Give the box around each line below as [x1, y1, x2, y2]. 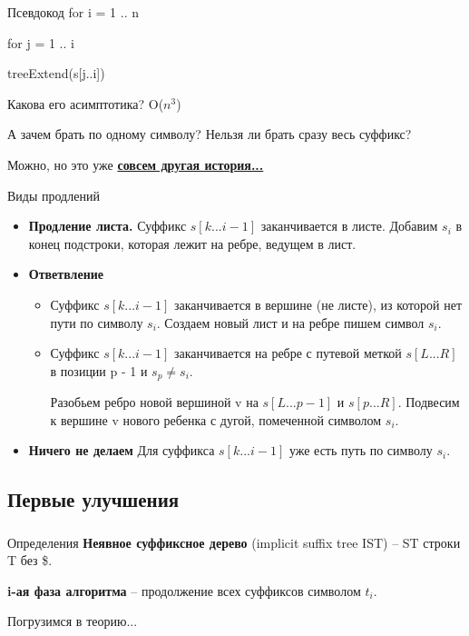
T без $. [7, 551, 53, 570]
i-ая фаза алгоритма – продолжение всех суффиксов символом [7, 581, 361, 600]
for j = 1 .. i [7, 33, 74, 52]
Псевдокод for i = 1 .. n [7, 3, 140, 21]
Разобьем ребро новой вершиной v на [50, 393, 259, 412]
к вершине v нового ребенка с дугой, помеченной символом [50, 410, 382, 429]
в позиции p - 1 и [50, 361, 148, 380]
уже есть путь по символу [288, 441, 433, 460]
